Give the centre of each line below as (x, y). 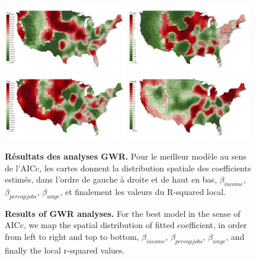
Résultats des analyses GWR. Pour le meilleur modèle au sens (126, 156)
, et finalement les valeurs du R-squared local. (143, 191)
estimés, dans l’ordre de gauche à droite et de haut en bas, (111, 179)
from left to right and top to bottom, (72, 236)
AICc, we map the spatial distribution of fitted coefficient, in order (126, 225)
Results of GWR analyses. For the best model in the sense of (123, 213)
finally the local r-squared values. (65, 250)
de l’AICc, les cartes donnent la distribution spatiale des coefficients (128, 168)
